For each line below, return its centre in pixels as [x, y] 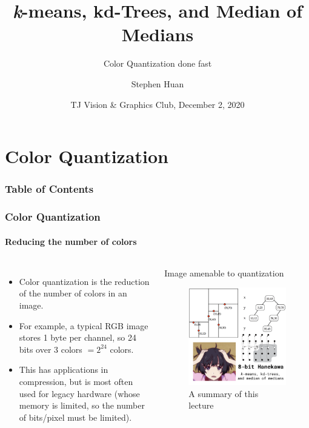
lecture [201, 405]
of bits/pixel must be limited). [75, 417]
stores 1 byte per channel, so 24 [78, 337]
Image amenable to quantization [224, 273]
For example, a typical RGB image [84, 325]
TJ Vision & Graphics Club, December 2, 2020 [158, 104]
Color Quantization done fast [158, 63]
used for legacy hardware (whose [79, 393]
